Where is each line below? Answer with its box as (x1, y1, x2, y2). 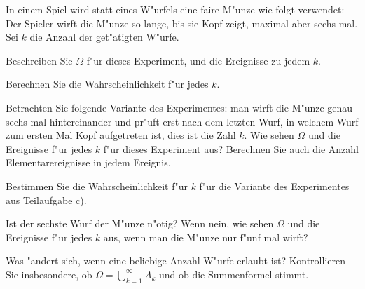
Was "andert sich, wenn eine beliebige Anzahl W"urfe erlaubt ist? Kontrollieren (6, 253, 345, 268)
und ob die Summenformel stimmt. (158, 267, 309, 281)
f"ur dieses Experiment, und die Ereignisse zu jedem (86, 53, 310, 67)
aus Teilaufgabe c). (6, 192, 87, 207)
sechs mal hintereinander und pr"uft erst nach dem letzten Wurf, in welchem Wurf (6, 114, 359, 128)
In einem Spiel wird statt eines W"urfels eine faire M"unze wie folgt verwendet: (6, 2, 345, 16)
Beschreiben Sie (6, 53, 73, 67)
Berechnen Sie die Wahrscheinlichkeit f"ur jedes (6, 76, 209, 91)
